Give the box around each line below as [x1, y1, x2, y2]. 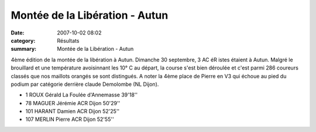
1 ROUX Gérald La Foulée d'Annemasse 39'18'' [25, 91, 138, 99]
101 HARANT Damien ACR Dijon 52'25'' [25, 108, 120, 115]
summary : [11, 46, 37, 53]
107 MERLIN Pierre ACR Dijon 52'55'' [25, 116, 114, 123]
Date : [11, 29, 25, 36]
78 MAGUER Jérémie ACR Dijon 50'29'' [25, 99, 121, 106]
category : [11, 37, 36, 44]
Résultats [57, 37, 80, 44]
